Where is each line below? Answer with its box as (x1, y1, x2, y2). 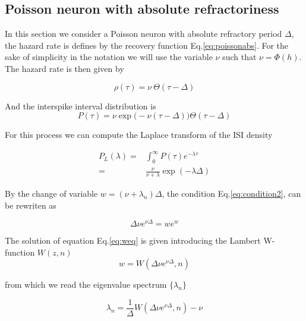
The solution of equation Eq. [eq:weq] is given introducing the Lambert (5, 234, 261, 247)
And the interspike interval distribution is (5, 99, 156, 112)
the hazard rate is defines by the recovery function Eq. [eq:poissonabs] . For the (5, 39, 289, 51)
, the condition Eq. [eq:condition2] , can (162, 187, 301, 199)
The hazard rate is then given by (5, 62, 124, 74)
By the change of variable (5, 187, 98, 199)
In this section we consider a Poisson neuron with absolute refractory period (5, 27, 282, 40)
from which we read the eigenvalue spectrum (5, 278, 167, 291)
